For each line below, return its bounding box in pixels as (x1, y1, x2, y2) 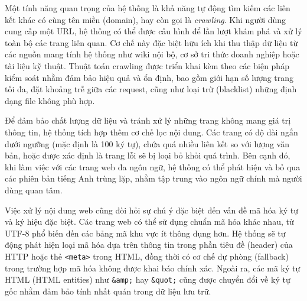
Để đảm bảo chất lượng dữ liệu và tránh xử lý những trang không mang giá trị (5, 114, 291, 127)
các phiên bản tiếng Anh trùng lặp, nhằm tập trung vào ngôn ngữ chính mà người (5, 172, 302, 185)
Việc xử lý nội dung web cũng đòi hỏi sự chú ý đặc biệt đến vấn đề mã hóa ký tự (5, 203, 299, 216)
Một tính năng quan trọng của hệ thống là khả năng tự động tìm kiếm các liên (5, 2, 290, 14)
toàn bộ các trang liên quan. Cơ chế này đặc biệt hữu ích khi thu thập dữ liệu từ (5, 36, 298, 48)
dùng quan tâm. (5, 183, 63, 196)
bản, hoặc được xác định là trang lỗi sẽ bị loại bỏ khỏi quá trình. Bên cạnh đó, (5, 149, 290, 161)
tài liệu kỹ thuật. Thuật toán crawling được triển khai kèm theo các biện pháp (5, 59, 289, 72)
